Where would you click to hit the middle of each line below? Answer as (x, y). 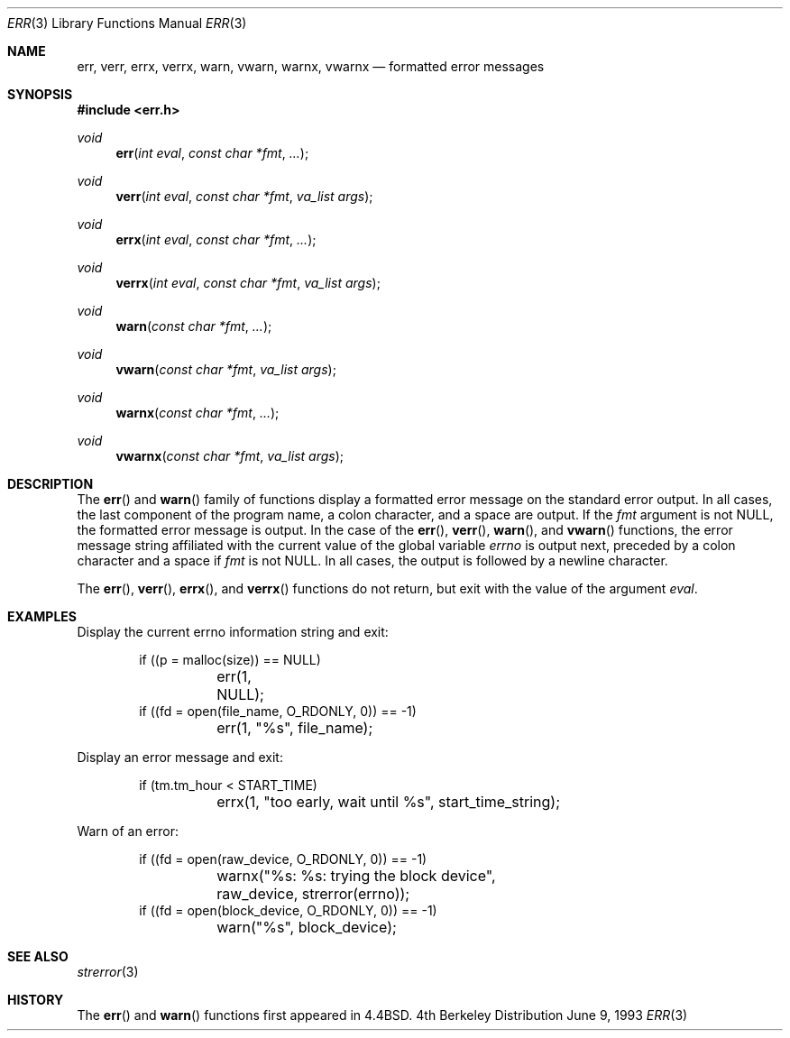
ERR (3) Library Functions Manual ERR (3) (127, 23)
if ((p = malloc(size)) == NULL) (230, 660)
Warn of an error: (128, 831)
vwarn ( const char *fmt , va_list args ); (226, 369)
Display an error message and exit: (180, 757)
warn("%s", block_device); (307, 927)
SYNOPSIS (40, 94)
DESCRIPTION (51, 484)
